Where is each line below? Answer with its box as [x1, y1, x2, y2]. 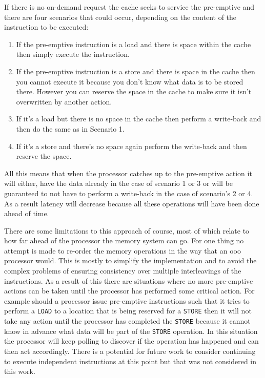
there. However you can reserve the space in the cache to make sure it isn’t [16, 86, 252, 97]
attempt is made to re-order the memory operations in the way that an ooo [4, 245, 241, 256]
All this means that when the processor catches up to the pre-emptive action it [4, 167, 252, 178]
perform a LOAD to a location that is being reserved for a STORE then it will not [4, 305, 252, 316]
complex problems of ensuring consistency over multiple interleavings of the [4, 265, 241, 276]
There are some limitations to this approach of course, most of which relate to [4, 225, 250, 236]
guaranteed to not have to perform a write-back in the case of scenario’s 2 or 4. [4, 187, 253, 198]
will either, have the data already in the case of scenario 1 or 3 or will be [4, 178, 233, 188]
